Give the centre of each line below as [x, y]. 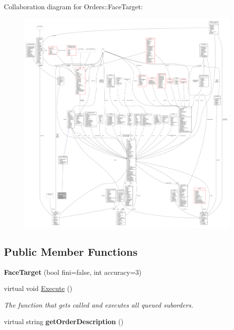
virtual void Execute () [38, 288]
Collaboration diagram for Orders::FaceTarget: [73, 6]
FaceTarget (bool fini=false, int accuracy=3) [73, 272]
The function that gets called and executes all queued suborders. [99, 305]
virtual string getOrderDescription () [64, 321]
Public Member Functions [71, 252]
